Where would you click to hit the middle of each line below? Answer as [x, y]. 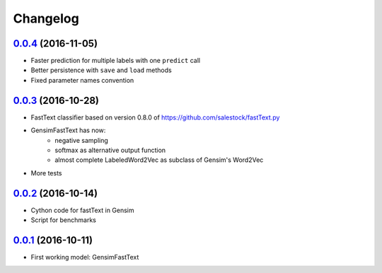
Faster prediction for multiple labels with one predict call [116, 61]
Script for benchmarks [64, 220]
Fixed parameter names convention [82, 80]
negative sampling [82, 140]
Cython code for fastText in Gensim [82, 210]
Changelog [46, 18]
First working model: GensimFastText [85, 257]
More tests [47, 173]
